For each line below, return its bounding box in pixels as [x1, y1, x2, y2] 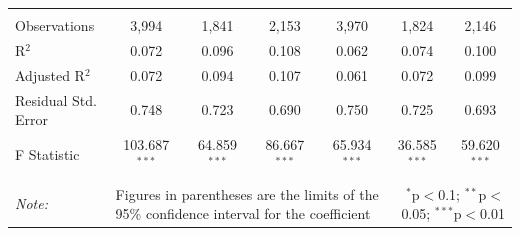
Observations [15, 15, 95, 35]
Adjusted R [15, 64, 85, 85]
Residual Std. [15, 89, 97, 110]
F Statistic [15, 143, 80, 164]
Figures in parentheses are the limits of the [115, 183, 379, 204]
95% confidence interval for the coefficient [115, 203, 371, 224]
